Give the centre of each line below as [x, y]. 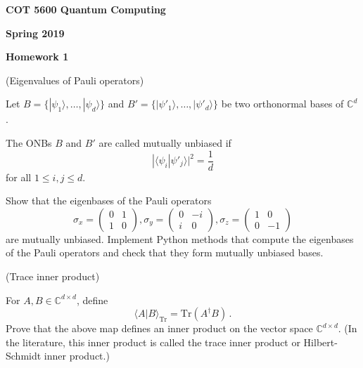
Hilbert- [320, 342]
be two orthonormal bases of [282, 104]
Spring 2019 [35, 33]
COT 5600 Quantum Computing [86, 9]
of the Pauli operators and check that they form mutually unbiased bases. [165, 252]
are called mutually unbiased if [165, 142]
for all [19, 177]
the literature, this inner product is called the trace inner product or [153, 342]
